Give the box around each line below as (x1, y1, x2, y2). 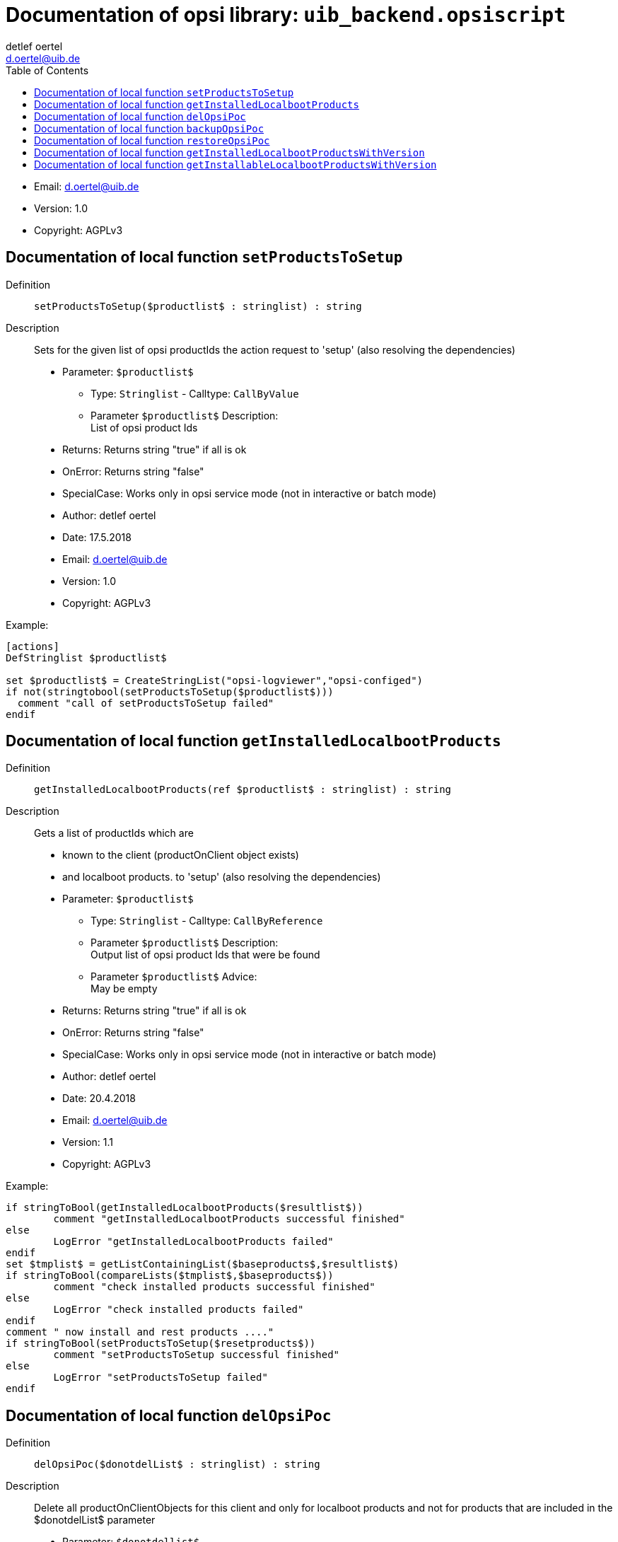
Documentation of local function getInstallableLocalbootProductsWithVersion (34, 158, 437, 170)
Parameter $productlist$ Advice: (91, 970, 257, 983)
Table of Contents (6, 64, 89, 76)
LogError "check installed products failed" (53, 1304, 304, 1316)
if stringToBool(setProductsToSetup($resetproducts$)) (6, 1338, 316, 1350)
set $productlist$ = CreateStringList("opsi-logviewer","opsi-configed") (6, 674, 424, 686)
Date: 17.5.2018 (62, 531, 132, 543)
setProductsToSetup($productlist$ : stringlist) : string (34, 300, 362, 312)
